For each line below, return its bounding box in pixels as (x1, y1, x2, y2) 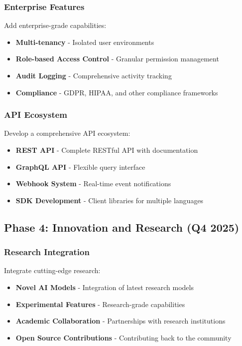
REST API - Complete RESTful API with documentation (15, 145, 198, 155)
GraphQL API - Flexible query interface (15, 161, 145, 172)
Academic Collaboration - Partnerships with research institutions (15, 316, 226, 326)
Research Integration (4, 246, 90, 258)
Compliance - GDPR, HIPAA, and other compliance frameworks (15, 87, 218, 97)
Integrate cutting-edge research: (4, 265, 101, 276)
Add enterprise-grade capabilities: (4, 20, 107, 30)
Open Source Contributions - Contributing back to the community (15, 332, 232, 343)
